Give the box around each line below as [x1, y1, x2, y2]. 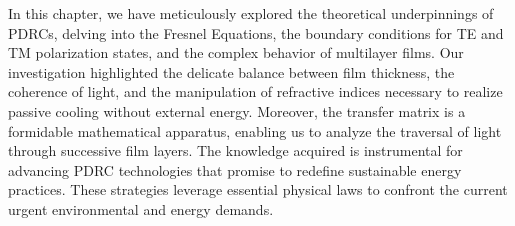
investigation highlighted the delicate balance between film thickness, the [8, 61, 455, 82]
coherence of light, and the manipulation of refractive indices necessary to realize [8, 81, 503, 102]
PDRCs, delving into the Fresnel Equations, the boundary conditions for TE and [8, 22, 504, 43]
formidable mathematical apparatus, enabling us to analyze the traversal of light [8, 120, 502, 141]
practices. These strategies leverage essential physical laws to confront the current [8, 179, 508, 200]
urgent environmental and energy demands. [8, 198, 274, 219]
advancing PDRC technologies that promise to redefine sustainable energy [8, 159, 462, 180]
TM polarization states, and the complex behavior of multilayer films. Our [8, 42, 464, 63]
